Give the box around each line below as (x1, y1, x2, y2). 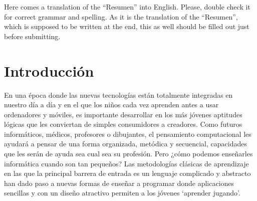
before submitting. (4, 31, 61, 41)
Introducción (4, 60, 94, 81)
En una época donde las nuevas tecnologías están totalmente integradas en (4, 89, 233, 100)
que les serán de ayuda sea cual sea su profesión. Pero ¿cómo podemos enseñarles (4, 148, 253, 159)
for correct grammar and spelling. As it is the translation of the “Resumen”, (4, 11, 238, 22)
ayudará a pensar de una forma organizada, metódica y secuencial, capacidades (4, 138, 247, 149)
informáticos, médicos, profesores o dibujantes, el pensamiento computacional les (4, 128, 251, 139)
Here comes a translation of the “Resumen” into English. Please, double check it (4, 2, 250, 12)
